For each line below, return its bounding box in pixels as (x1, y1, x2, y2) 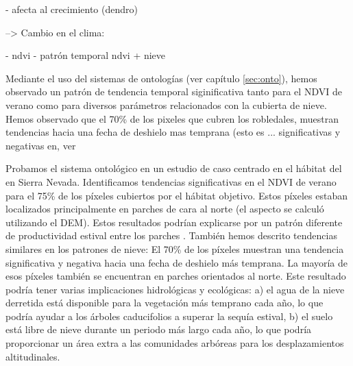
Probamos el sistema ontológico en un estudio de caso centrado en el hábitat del (5, 161, 342, 175)
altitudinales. (5, 349, 60, 363)
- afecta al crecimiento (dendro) (5, 2, 138, 16)
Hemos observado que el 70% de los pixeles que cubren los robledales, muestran (5, 111, 339, 125)
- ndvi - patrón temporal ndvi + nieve (5, 48, 166, 62)
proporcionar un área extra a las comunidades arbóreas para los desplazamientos (5, 336, 344, 350)
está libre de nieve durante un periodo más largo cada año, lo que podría (5, 322, 312, 337)
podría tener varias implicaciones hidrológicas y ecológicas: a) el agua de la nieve (5, 282, 345, 296)
